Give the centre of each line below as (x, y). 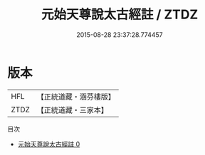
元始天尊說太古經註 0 (49, 144)
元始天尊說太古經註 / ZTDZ (120, 15)
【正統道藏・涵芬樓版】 (76, 97)
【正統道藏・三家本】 (73, 109)
